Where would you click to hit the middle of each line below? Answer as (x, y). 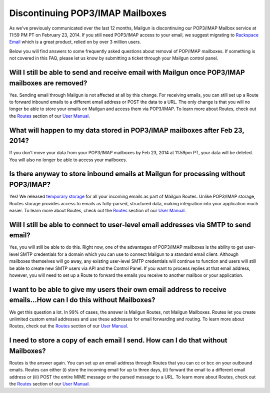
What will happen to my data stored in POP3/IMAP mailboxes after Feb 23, (127, 130)
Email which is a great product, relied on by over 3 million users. (75, 42)
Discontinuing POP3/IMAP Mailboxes (88, 13)
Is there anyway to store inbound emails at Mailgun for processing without (127, 174)
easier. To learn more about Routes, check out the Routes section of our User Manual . (97, 210)
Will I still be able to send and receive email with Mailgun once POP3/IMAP (127, 72)
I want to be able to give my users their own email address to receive (118, 290)
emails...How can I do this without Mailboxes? (82, 300)
